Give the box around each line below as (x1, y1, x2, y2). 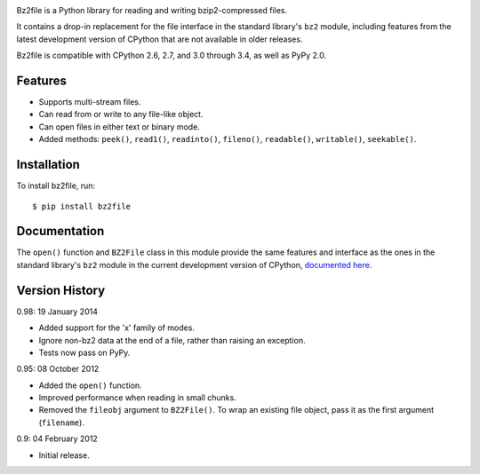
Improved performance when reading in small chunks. (38, 392, 237, 403)
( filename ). (38, 417, 84, 428)
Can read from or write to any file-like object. (38, 109, 204, 120)
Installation (16, 157, 80, 172)
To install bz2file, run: (16, 180, 96, 191)
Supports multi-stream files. (38, 97, 141, 107)
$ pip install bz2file (32, 201, 132, 211)
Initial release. (38, 449, 90, 461)
